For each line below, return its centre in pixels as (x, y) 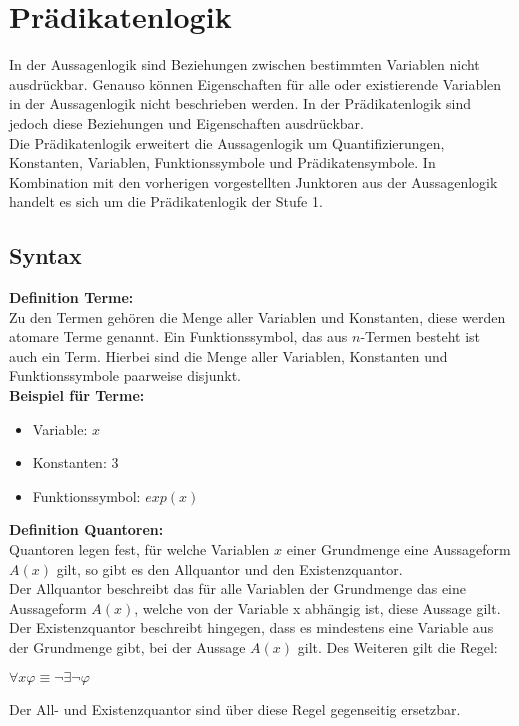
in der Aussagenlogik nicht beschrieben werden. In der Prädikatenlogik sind (240, 103)
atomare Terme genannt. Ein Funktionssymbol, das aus (178, 336)
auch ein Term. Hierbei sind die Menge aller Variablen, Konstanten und (228, 355)
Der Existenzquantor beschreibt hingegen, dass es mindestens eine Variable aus (251, 627)
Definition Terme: (71, 297)
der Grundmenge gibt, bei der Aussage (127, 646)
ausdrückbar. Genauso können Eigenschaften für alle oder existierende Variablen (255, 83)
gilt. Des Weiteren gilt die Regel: (397, 646)
